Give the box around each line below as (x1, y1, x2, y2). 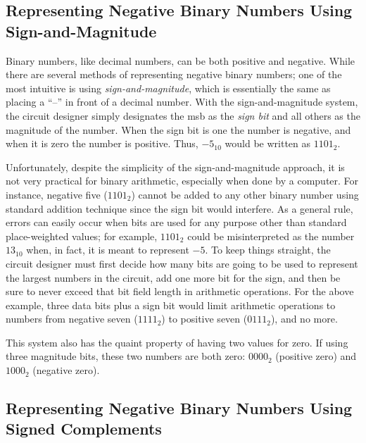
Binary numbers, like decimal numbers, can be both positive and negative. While (6, 53, 355, 68)
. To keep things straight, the (205, 242, 331, 257)
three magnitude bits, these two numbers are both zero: (6, 349, 246, 363)
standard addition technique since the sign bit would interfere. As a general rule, (6, 201, 353, 216)
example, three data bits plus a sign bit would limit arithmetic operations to (6, 297, 336, 312)
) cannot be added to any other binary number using (131, 187, 359, 201)
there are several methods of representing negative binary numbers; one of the (6, 67, 342, 82)
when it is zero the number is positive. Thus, (6, 136, 198, 151)
